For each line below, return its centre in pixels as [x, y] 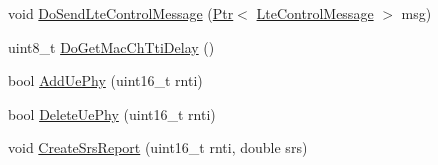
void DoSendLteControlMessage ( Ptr [121, 13]
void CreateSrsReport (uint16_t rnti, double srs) [158, 147]
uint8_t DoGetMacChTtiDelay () [111, 46]
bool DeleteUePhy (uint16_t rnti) [112, 113]
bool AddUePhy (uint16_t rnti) [105, 80]
